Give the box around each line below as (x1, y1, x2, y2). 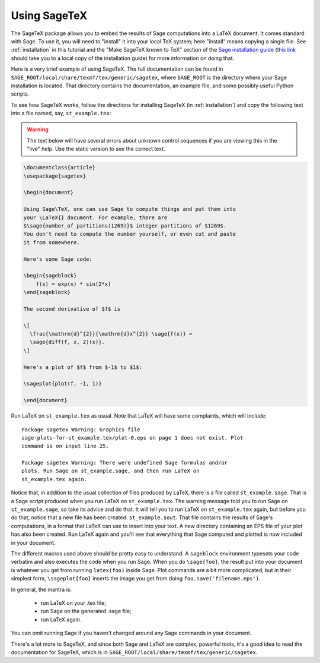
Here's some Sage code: (23, 255, 93, 263)
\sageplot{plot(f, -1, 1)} (23, 380, 102, 387)
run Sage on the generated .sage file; (40, 608, 132, 615)
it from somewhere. (23, 239, 80, 246)
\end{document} (23, 397, 68, 404)
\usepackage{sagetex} (23, 172, 87, 179)
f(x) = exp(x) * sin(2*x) (36, 280, 111, 288)
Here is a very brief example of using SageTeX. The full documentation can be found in (11, 65, 223, 72)
